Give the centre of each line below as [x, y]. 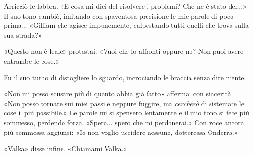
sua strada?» [23, 34]
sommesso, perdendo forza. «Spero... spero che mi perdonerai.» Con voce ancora [124, 122]
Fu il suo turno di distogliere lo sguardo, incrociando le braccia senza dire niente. [125, 77]
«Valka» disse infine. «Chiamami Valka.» [66, 148]
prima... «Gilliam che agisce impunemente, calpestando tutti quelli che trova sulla [126, 25]
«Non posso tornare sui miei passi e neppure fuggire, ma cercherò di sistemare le [124, 103]
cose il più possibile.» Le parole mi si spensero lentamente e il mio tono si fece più [127, 113]
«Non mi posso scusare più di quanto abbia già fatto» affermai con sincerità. [118, 94]
